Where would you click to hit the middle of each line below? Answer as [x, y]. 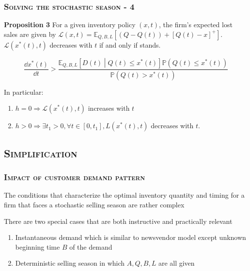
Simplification [41, 153]
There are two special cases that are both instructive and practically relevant [118, 221]
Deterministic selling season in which [70, 263]
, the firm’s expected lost [196, 25]
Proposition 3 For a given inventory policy [70, 25]
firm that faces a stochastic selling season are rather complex [94, 204]
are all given [176, 263]
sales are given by [30, 34]
